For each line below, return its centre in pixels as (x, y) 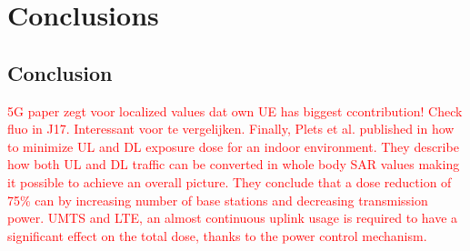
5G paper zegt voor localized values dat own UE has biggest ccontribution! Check (235, 110)
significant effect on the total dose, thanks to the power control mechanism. (217, 235)
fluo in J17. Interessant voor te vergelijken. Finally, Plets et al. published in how (231, 129)
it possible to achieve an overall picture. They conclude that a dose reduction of (230, 181)
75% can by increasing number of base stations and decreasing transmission (218, 200)
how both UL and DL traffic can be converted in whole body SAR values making (234, 164)
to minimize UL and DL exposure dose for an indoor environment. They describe (233, 146)
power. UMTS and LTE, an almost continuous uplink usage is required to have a (233, 218)
